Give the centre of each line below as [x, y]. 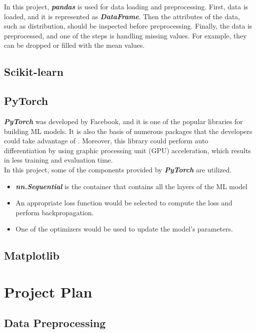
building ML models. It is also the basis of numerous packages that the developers [128, 131]
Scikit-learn [34, 72]
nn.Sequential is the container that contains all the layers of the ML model [131, 186]
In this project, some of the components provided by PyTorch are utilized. [118, 169]
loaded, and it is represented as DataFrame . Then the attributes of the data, [122, 16]
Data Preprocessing [55, 323]
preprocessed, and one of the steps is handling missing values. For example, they [126, 35]
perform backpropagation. [55, 212]
